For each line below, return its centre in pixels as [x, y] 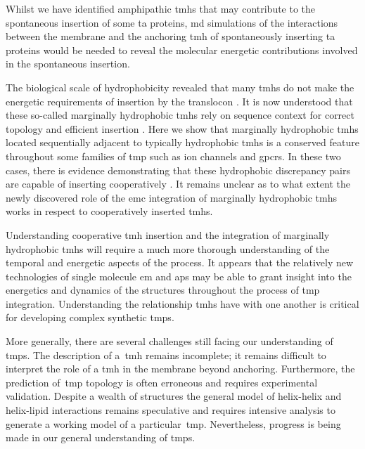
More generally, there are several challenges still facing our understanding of [169, 341]
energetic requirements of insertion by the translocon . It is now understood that [179, 101]
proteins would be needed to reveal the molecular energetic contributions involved [182, 50]
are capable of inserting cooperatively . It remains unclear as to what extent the [178, 184]
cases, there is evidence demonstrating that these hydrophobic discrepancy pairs [178, 170]
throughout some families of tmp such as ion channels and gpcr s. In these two [173, 156]
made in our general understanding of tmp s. [101, 437]
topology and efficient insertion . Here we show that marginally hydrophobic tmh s [182, 128]
